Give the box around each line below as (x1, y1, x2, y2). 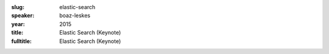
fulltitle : (11, 37, 32, 45)
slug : (11, 4, 24, 10)
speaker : (11, 12, 35, 19)
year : (11, 20, 26, 27)
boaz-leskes (59, 12, 91, 19)
